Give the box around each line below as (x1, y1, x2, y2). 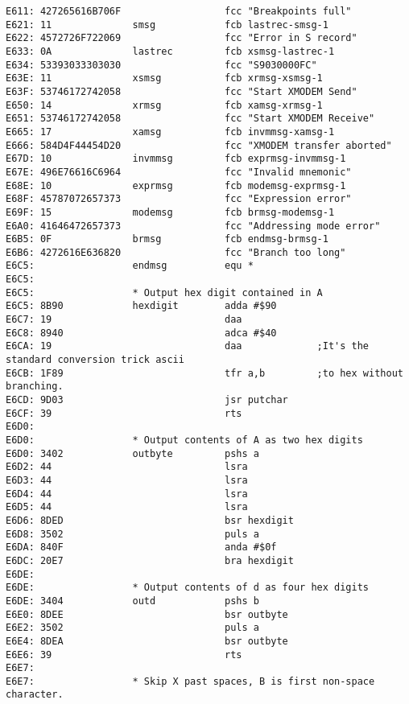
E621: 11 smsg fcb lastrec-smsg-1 (6, 19, 328, 31)
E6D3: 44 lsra (6, 474, 248, 486)
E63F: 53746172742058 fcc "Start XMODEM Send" (6, 85, 357, 97)
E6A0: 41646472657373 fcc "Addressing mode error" (6, 220, 381, 232)
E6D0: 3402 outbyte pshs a (6, 447, 259, 459)
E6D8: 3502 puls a (6, 528, 259, 540)
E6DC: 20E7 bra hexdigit (6, 554, 294, 566)
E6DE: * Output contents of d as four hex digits (6, 582, 370, 594)
